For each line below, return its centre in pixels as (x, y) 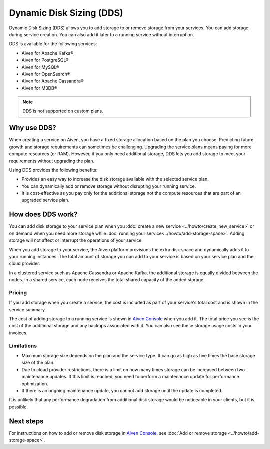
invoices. (18, 333)
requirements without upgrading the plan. (52, 161)
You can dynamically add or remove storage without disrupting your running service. (109, 186)
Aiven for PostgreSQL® (45, 60)
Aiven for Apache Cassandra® (53, 81)
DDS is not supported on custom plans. (63, 111)
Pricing (18, 292)
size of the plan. (38, 363)
